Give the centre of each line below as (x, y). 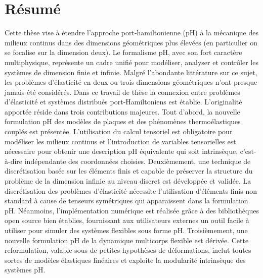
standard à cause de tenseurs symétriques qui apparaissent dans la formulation (126, 201)
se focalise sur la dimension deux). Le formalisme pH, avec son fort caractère (123, 52)
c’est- (248, 151)
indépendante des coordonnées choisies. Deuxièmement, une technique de (138, 161)
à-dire (14, 161)
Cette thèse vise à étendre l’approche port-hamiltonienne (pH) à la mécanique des (131, 33)
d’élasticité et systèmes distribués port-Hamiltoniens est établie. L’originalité (123, 102)
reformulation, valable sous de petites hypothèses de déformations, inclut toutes (128, 250)
